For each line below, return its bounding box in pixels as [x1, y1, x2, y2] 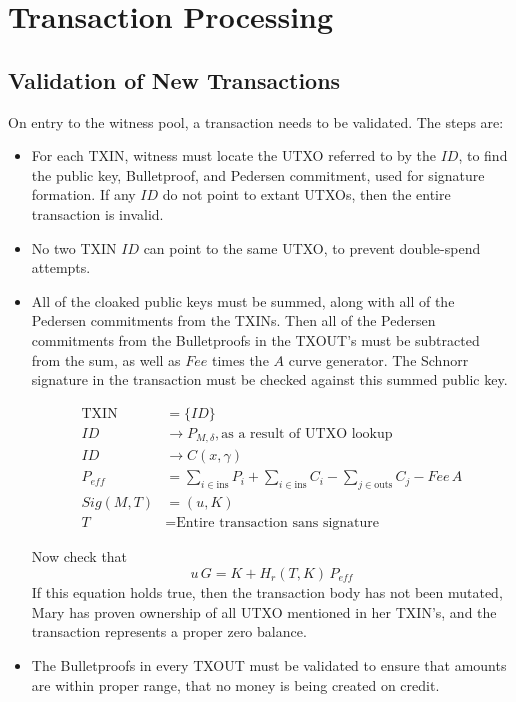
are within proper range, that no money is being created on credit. [31, 674, 440, 695]
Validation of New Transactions [8, 64, 341, 95]
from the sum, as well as [31, 349, 181, 370]
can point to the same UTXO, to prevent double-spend [143, 237, 481, 258]
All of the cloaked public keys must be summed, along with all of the [31, 290, 455, 311]
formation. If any [31, 184, 136, 205]
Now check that [31, 546, 128, 567]
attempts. [31, 257, 91, 278]
